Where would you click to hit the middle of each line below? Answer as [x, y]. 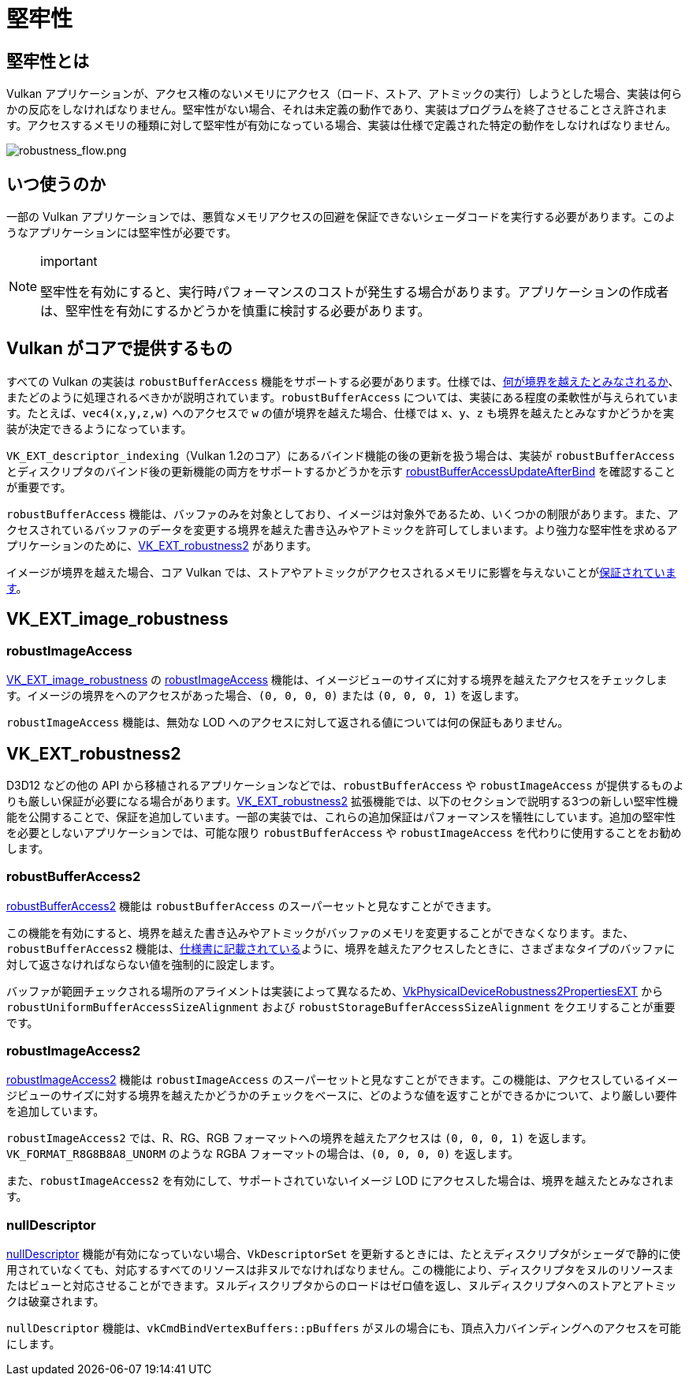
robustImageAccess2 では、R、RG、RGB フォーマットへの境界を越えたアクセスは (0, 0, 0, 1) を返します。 [300, 1138]
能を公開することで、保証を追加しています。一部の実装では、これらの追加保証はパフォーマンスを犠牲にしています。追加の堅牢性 [341, 816]
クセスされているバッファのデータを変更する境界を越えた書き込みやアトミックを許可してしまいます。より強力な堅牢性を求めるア [342, 529]
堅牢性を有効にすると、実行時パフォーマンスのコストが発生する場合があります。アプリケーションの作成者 [355, 292]
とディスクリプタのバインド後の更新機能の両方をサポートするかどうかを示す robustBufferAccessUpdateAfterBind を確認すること [341, 471]
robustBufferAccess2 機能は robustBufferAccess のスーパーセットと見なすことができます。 [252, 906]
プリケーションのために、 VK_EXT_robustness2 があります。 [162, 545]
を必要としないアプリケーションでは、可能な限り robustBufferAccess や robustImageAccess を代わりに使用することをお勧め [344, 832]
